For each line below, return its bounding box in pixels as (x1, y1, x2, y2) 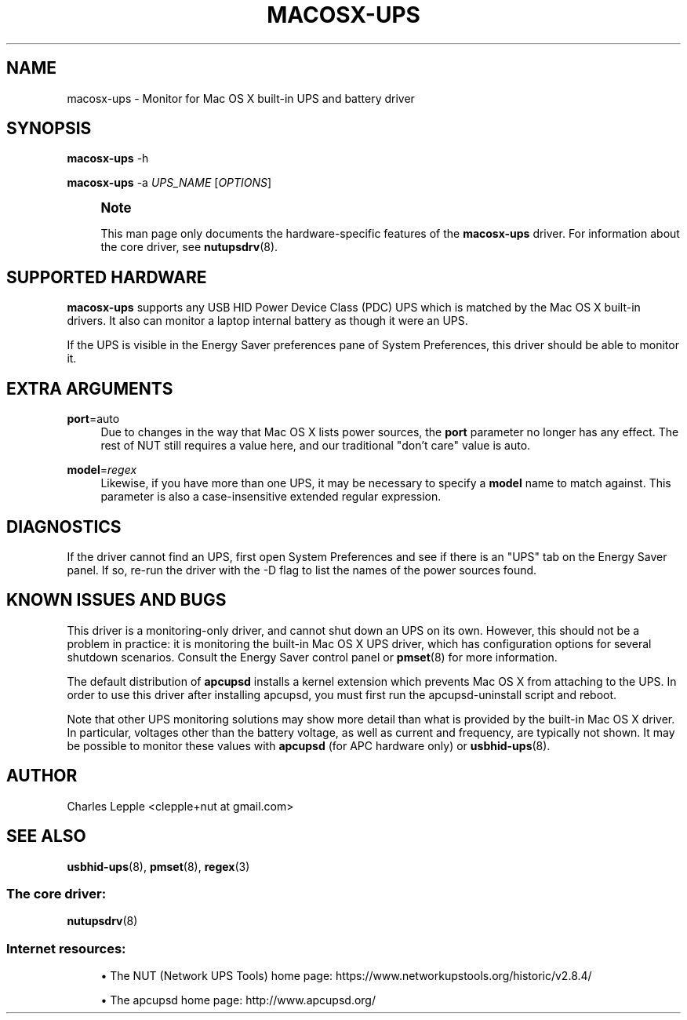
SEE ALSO (6, 826, 86, 847)
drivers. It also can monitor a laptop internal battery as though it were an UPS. (67, 314, 468, 328)
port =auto (67, 412, 120, 426)
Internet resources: (6, 940, 126, 956)
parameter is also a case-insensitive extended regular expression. (100, 490, 442, 504)
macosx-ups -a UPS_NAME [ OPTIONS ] (67, 176, 272, 190)
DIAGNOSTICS (6, 516, 122, 537)
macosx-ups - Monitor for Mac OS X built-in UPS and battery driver (67, 91, 415, 105)
